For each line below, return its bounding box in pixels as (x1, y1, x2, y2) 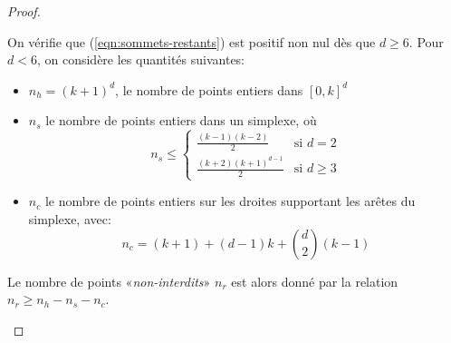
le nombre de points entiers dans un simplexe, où (45, 111, 317, 130)
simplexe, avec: (28, 209, 111, 228)
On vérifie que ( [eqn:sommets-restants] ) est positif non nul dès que (7, 32, 376, 51)
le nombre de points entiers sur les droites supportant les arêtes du (44, 191, 416, 211)
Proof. (7, 2, 41, 20)
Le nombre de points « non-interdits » (7, 271, 211, 290)
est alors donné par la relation (231, 271, 398, 290)
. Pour (408, 32, 444, 51)
